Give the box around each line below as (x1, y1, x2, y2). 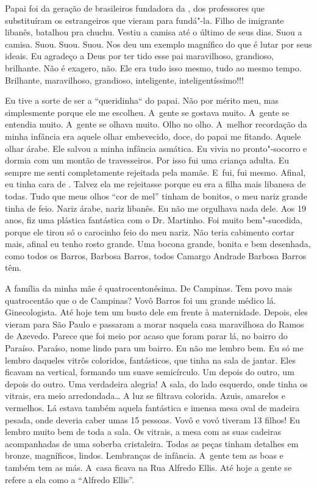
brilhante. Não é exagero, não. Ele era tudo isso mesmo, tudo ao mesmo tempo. (5, 61, 302, 74)
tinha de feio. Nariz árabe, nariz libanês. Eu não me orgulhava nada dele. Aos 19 (5, 201, 307, 214)
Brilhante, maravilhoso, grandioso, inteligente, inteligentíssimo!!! (5, 73, 244, 86)
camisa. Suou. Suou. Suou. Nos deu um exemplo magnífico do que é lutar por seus (5, 37, 312, 50)
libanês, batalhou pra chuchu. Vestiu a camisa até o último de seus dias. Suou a (5, 26, 302, 38)
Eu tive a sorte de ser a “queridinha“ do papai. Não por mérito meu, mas (5, 94, 279, 107)
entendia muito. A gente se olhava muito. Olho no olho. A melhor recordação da (5, 118, 307, 131)
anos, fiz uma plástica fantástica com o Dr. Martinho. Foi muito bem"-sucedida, (5, 213, 303, 226)
